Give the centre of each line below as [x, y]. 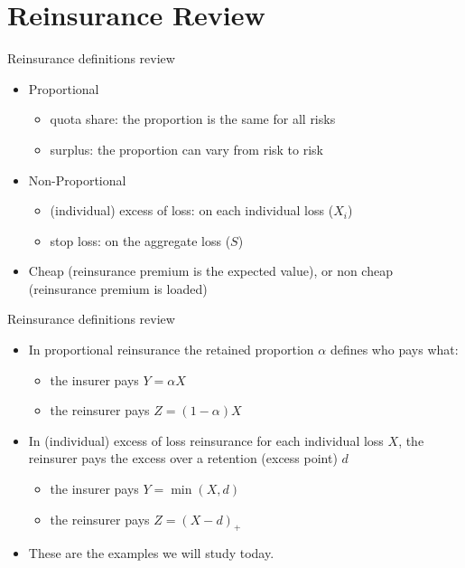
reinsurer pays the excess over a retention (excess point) [183, 458]
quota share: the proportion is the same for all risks [193, 119]
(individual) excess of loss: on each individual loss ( [192, 210]
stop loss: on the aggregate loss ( [140, 240]
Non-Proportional [77, 180]
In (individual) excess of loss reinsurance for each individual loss [206, 440]
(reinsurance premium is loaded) [118, 288]
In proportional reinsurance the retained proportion [171, 350]
